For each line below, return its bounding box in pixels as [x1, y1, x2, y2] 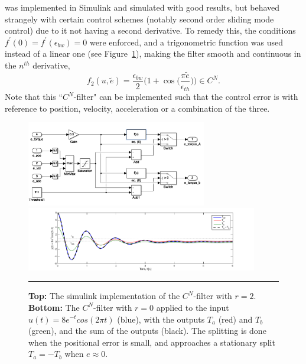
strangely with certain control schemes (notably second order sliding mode [5, 12, 274, 25]
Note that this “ [5, 90, 63, 103]
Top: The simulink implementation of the [28, 290, 180, 302]
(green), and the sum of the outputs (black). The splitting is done [28, 324, 266, 337]
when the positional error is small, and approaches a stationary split [28, 336, 275, 348]
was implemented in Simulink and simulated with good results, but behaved [5, 1, 280, 13]
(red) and [218, 313, 253, 325]
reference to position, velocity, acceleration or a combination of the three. [5, 102, 270, 114]
